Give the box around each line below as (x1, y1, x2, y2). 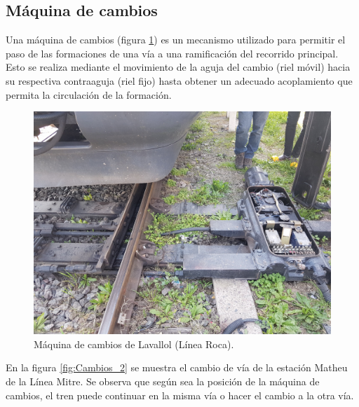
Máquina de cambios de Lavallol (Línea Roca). (34, 336, 234, 351)
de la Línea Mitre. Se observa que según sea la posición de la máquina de (6, 373, 320, 388)
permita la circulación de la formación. (6, 87, 172, 102)
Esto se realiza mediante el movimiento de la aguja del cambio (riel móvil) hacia (6, 60, 351, 74)
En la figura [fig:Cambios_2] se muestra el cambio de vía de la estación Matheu (6, 360, 348, 375)
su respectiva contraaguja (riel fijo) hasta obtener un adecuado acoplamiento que (6, 73, 353, 88)
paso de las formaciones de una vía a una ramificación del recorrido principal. (6, 46, 339, 60)
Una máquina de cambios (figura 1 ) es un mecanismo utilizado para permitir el (6, 32, 346, 47)
